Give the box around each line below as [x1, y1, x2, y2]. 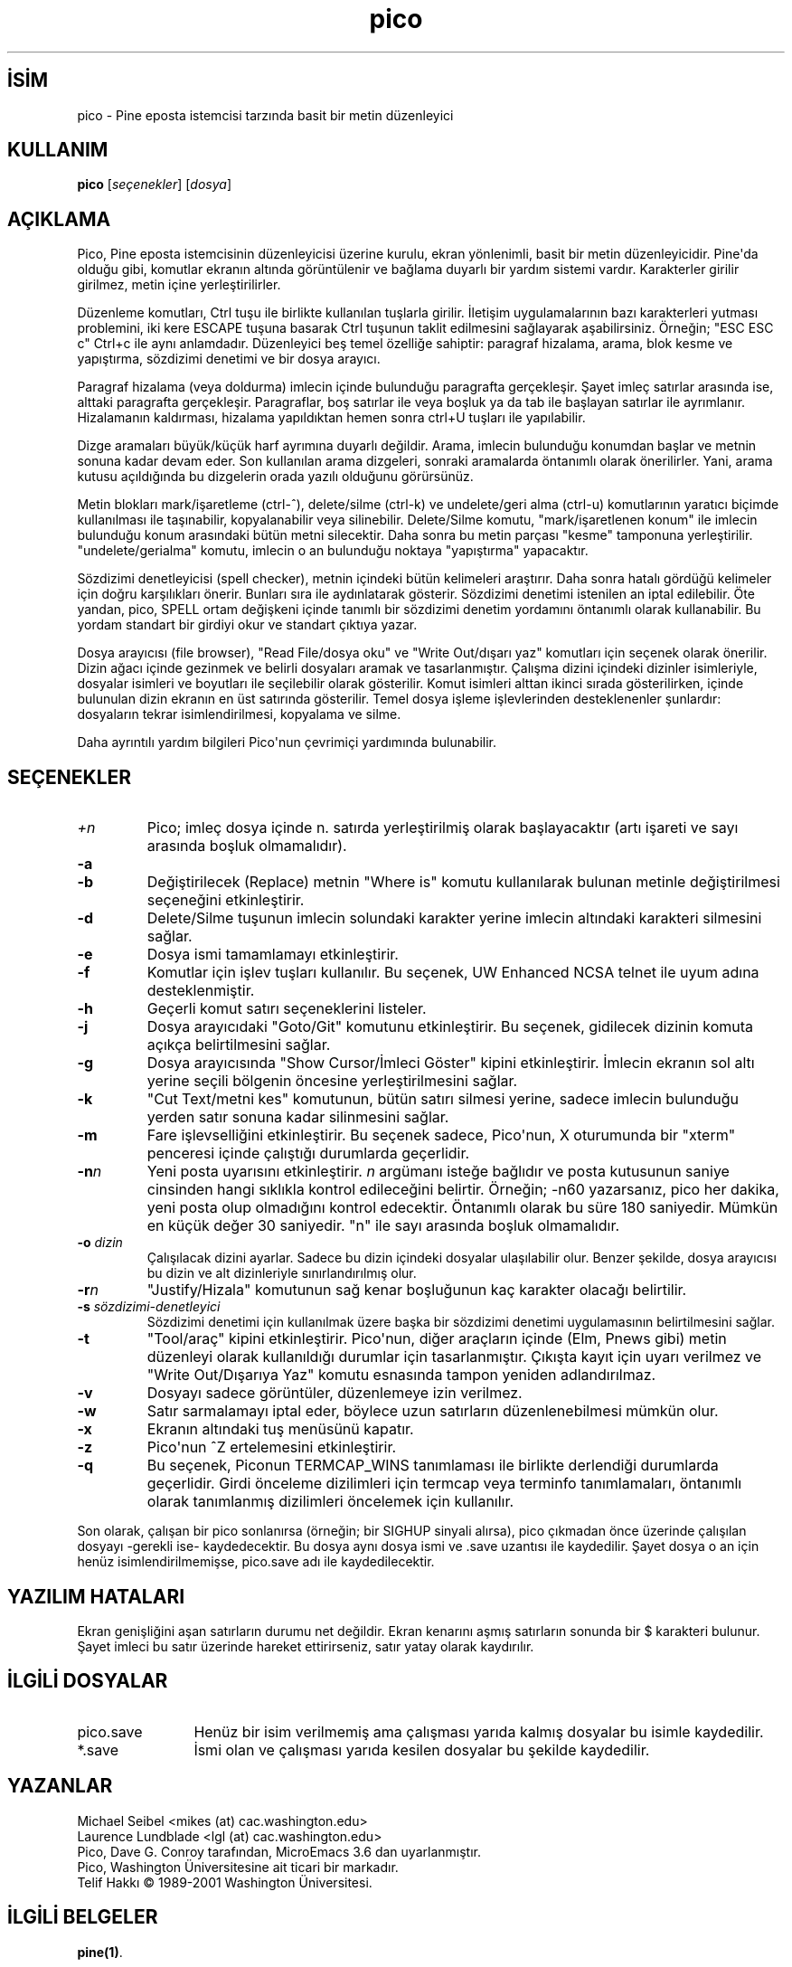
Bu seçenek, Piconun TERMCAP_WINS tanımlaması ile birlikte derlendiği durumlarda [146, 1456, 719, 1475]
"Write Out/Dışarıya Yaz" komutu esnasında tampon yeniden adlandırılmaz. [146, 1366, 656, 1385]
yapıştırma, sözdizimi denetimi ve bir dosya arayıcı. [77, 351, 381, 367]
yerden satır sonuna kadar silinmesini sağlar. [146, 1108, 449, 1127]
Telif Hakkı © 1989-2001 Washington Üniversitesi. [77, 1874, 372, 1890]
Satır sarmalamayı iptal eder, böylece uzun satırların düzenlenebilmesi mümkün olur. [146, 1402, 719, 1421]
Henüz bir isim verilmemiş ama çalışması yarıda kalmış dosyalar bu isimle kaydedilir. [193, 1722, 764, 1741]
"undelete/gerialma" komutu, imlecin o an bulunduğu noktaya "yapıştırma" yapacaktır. [77, 543, 589, 559]
